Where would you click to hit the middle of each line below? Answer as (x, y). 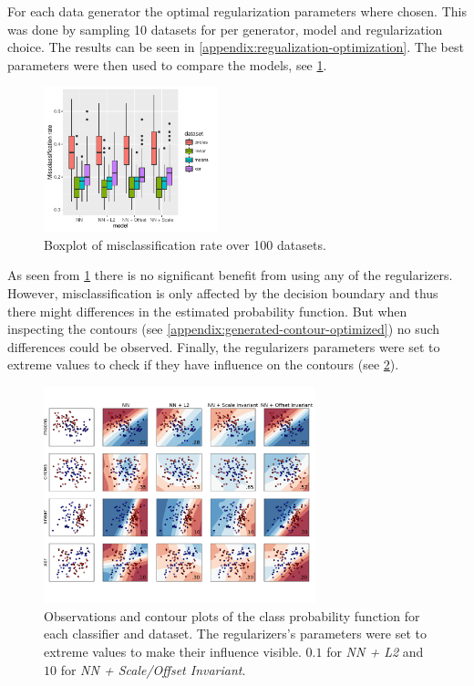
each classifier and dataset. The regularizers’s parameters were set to (235, 634)
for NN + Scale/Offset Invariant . (153, 669)
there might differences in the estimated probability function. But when (207, 311)
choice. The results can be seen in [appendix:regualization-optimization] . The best (236, 47)
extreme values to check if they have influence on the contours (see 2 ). (203, 364)
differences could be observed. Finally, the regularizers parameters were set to (224, 346)
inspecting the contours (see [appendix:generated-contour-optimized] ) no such (224, 329)
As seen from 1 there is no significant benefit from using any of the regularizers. (230, 275)
